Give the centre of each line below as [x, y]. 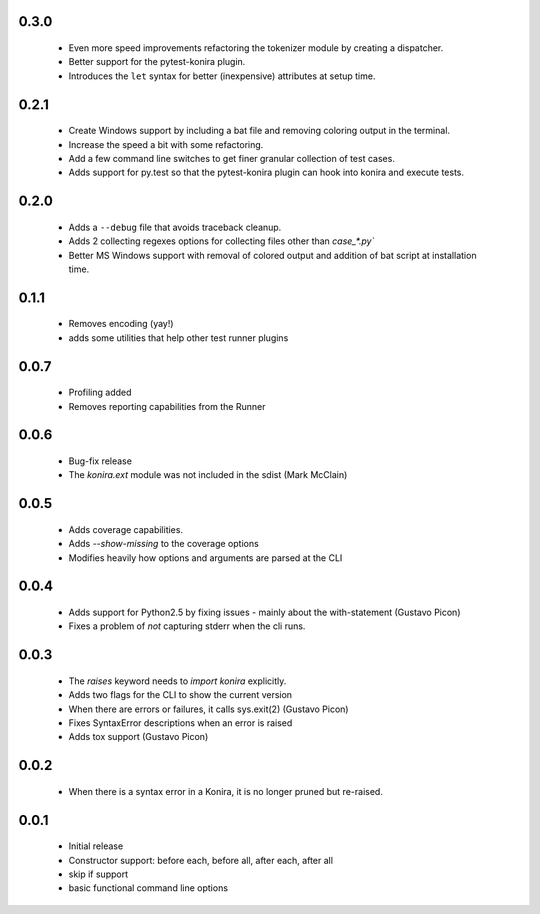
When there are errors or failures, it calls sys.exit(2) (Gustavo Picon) [208, 709]
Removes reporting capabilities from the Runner [167, 406]
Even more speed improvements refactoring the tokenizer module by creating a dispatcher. [256, 48]
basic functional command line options [148, 888]
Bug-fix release [100, 461]
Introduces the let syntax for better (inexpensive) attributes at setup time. [222, 76]
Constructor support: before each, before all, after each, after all [201, 860]
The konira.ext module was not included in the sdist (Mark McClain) [208, 475]
